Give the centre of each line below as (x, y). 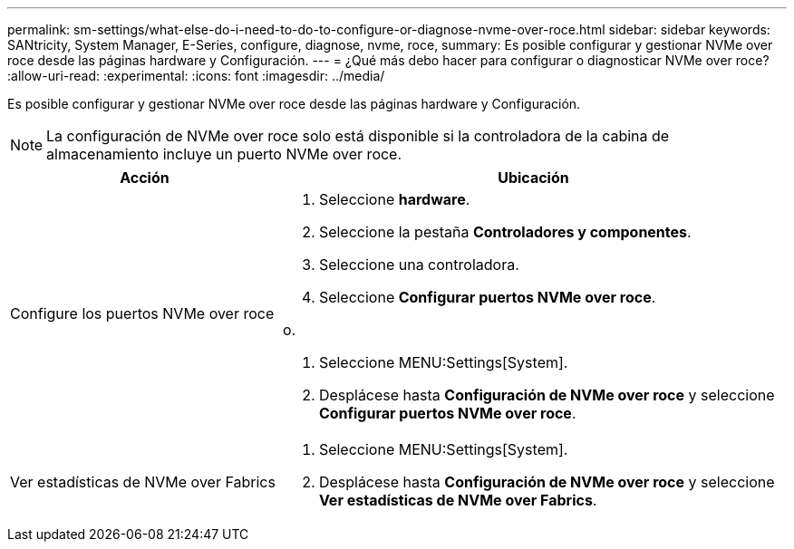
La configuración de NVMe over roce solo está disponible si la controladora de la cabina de (358, 136)
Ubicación (533, 178)
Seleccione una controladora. (419, 265)
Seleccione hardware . (394, 199)
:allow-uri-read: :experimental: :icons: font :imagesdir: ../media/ (196, 76)
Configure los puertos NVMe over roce (142, 313)
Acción (145, 178)
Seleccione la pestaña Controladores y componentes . (505, 232)
